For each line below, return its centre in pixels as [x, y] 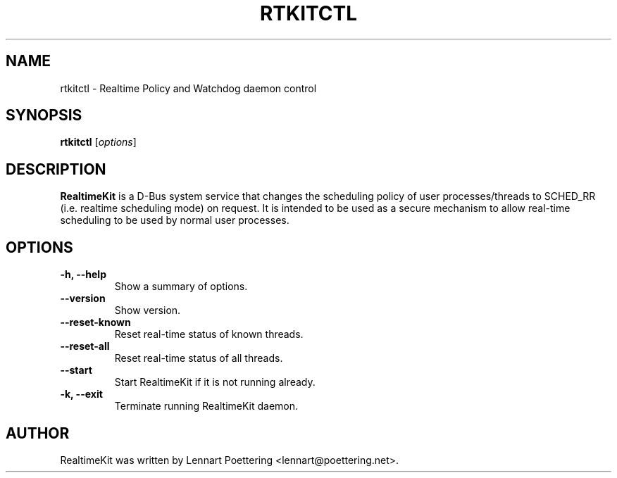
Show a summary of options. [181, 287]
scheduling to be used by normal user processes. [175, 220]
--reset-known [95, 322]
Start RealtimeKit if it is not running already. [215, 382]
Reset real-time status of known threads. [209, 334]
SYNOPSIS [44, 115]
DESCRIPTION [56, 169]
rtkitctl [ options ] [98, 142]
